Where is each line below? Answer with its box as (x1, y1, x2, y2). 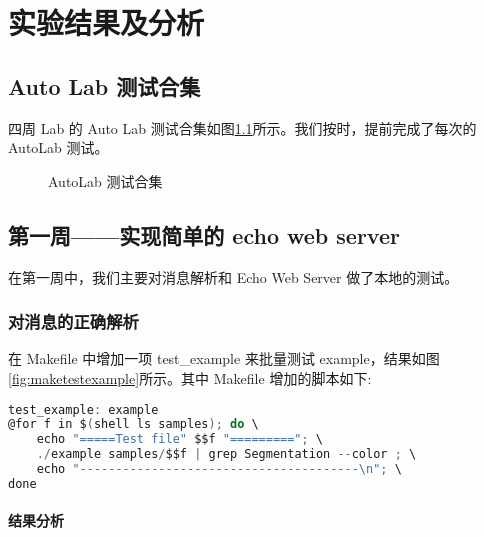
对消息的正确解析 (8, 309, 139, 334)
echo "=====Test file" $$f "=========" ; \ (36, 432, 324, 447)
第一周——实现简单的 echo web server (8, 219, 400, 250)
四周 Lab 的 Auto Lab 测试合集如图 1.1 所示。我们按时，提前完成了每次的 (8, 117, 477, 138)
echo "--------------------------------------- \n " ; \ (36, 462, 402, 477)
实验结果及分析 (8, 2, 205, 43)
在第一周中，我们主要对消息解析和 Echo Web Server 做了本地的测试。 (8, 266, 459, 287)
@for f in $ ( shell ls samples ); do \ (8, 417, 259, 432)
